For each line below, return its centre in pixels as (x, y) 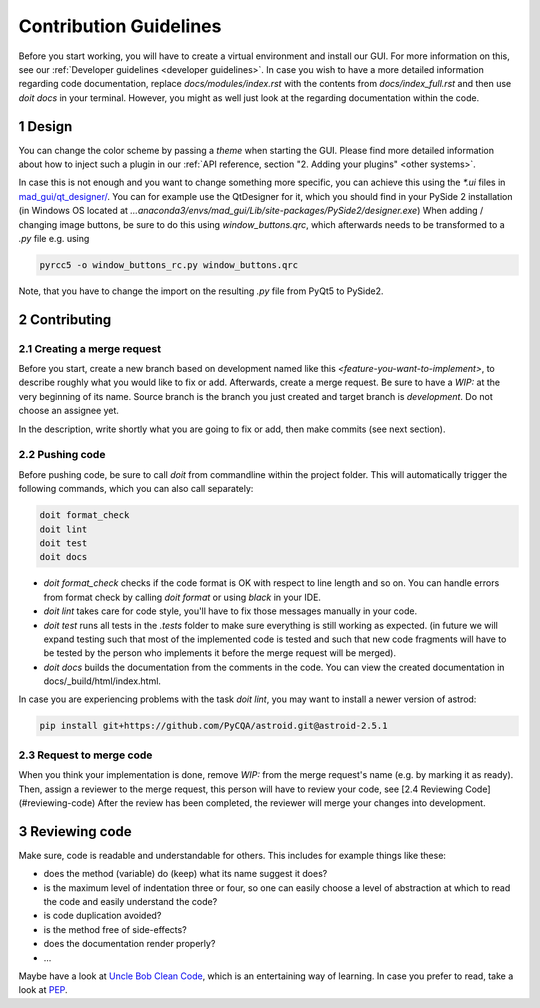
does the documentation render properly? (129, 944)
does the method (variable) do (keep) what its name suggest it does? (185, 874)
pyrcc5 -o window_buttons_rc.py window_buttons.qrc (169, 264)
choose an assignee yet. (69, 411)
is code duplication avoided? (102, 916)
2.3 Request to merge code (85, 755)
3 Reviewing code (75, 831)
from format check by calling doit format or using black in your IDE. (182, 597)
